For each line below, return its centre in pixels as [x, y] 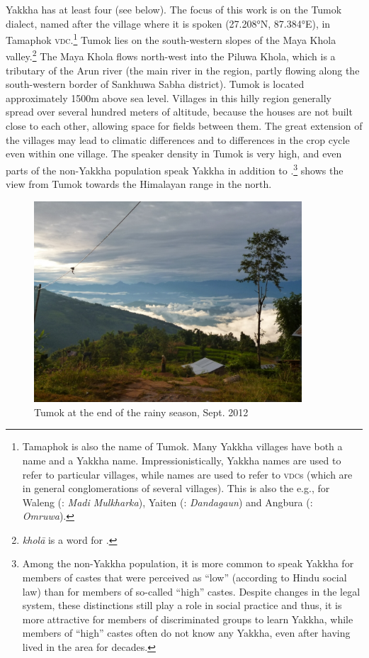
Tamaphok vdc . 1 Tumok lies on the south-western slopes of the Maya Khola [171, 39]
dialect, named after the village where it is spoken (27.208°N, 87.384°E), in [168, 23]
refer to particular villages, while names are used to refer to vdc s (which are [187, 474]
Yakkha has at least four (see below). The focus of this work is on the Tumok [174, 9]
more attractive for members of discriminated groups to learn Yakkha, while [188, 619]
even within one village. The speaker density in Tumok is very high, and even [174, 154]
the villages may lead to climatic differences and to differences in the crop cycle [178, 139]
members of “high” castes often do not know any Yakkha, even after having [186, 633]
